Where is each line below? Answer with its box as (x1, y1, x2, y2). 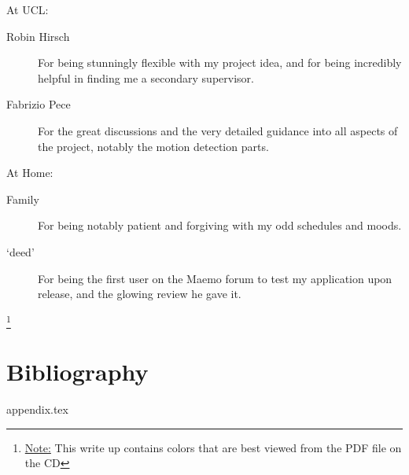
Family (6, 190, 39, 207)
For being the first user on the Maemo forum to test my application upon (38, 270, 392, 286)
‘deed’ (6, 243, 35, 260)
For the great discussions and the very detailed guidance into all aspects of (38, 122, 398, 138)
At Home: (6, 164, 53, 181)
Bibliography (6, 355, 149, 388)
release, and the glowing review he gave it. (38, 285, 241, 302)
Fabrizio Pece (6, 96, 71, 112)
